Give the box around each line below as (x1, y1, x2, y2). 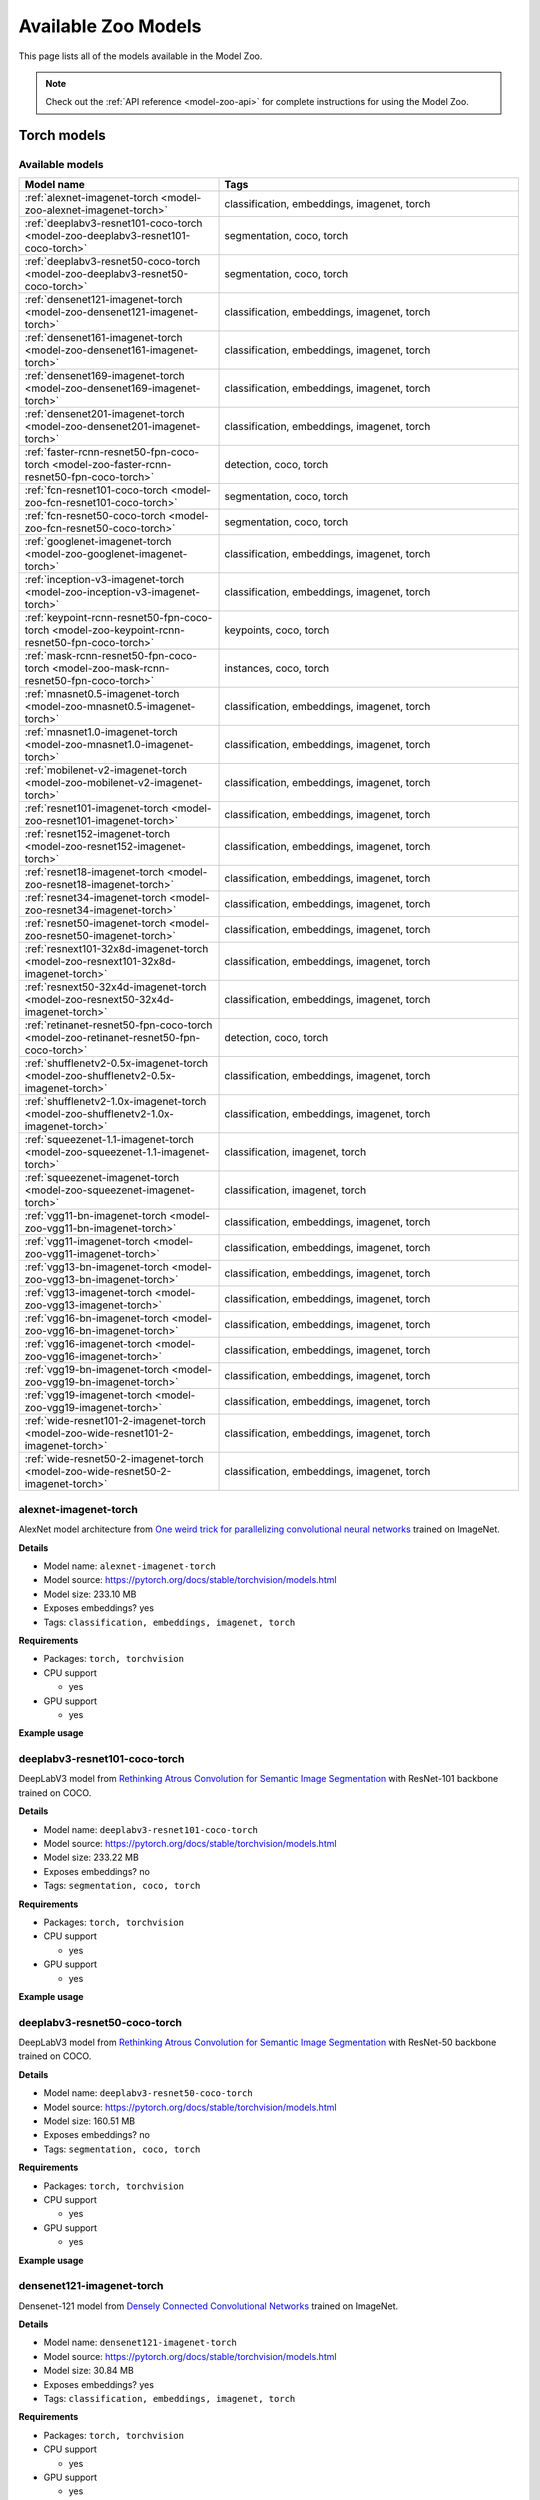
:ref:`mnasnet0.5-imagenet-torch (24, 687, 180, 701)
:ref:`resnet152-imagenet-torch (24, 827, 170, 841)
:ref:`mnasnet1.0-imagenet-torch (24, 725, 179, 739)
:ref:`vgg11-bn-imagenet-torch (24, 1209, 167, 1223)
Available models (18, 158, 104, 172)
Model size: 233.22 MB (43, 1851, 139, 1864)
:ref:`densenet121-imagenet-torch (24, 293, 183, 307)
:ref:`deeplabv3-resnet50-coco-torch (24, 255, 201, 269)
